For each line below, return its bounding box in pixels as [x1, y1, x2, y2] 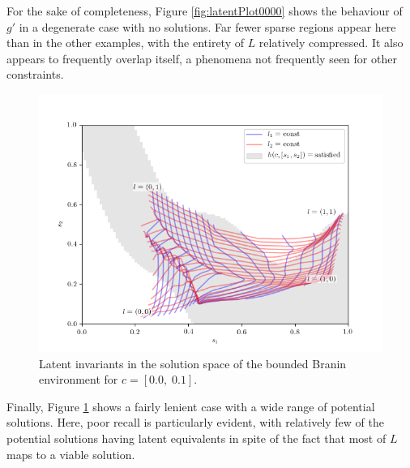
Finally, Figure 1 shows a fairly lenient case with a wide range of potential [6, 397, 375, 414]
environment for [39, 371, 118, 388]
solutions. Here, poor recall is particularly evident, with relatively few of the [6, 414, 384, 431]
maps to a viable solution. [6, 445, 135, 462]
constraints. [6, 66, 64, 83]
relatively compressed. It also [258, 34, 404, 51]
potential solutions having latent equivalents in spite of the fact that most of [6, 429, 387, 446]
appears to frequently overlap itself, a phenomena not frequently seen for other [6, 49, 397, 67]
